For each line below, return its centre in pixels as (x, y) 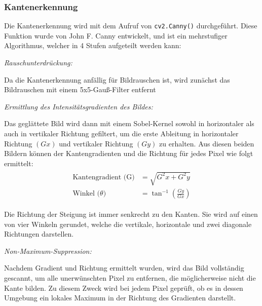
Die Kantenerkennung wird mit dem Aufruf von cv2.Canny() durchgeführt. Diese (131, 26)
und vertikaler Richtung (96, 143)
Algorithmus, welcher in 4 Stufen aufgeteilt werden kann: (93, 45)
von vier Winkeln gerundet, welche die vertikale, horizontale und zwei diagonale (128, 224)
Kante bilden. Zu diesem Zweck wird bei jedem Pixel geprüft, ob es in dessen (124, 288)
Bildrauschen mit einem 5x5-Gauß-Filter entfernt (80, 89)
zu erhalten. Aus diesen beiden (207, 143)
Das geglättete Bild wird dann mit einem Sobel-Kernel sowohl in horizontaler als (129, 123)
